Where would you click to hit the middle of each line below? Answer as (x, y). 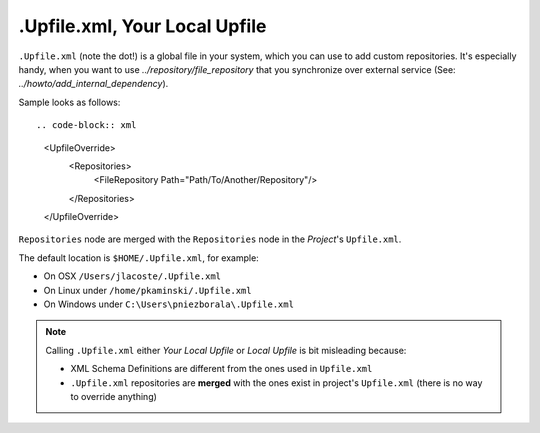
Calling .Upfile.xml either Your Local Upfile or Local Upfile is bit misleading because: (226, 350)
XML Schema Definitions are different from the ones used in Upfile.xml (221, 369)
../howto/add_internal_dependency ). (93, 84)
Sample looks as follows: (69, 102)
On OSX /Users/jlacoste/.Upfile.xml (132, 276)
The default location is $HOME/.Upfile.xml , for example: (138, 257)
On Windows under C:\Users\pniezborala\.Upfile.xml (169, 304)
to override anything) (113, 396)
